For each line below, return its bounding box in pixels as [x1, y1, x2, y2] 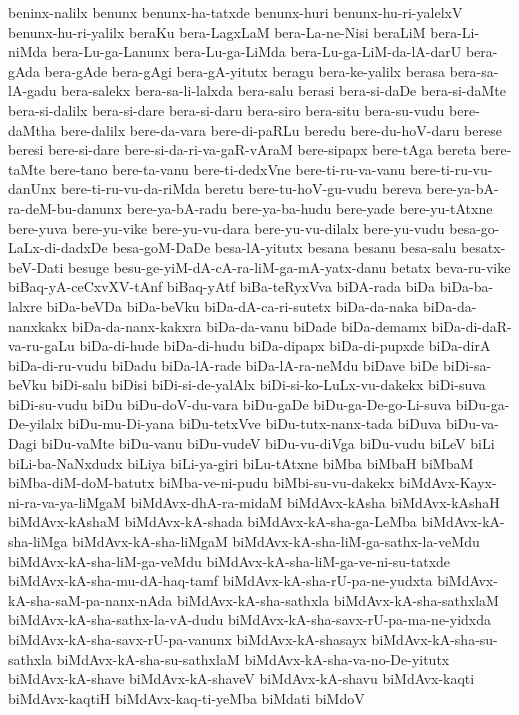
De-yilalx [8, 413, 64, 434]
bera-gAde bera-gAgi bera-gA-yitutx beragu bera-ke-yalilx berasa [44, 60, 446, 81]
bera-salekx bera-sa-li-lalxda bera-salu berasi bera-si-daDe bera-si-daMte [61, 80, 506, 101]
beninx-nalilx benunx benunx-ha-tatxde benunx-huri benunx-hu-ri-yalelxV [8, 2, 463, 22]
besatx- [460, 237, 506, 258]
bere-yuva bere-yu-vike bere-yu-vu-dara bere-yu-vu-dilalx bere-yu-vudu [8, 217, 445, 238]
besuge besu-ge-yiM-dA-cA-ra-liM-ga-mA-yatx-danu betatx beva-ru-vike [68, 256, 511, 277]
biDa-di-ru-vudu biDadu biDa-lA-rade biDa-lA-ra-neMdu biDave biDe [8, 354, 439, 375]
